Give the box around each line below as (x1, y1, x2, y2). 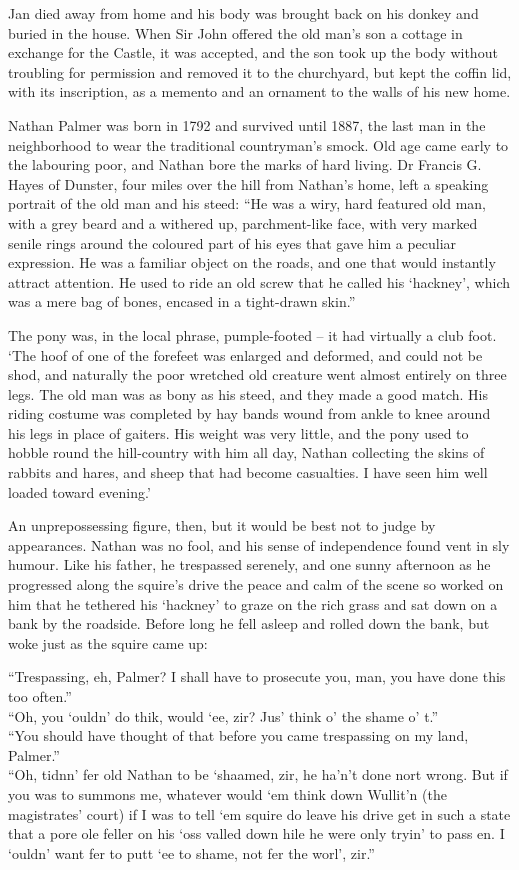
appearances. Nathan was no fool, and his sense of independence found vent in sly (8, 534, 510, 555)
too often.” (8, 686, 72, 706)
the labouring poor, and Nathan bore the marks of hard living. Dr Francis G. (8, 154, 482, 175)
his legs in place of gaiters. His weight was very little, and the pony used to (8, 422, 469, 443)
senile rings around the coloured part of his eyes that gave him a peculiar (8, 232, 457, 253)
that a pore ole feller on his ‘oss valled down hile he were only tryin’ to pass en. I (8, 823, 505, 844)
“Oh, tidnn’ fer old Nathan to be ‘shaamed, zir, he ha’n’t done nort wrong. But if (8, 764, 508, 785)
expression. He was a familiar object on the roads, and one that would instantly (8, 252, 496, 273)
